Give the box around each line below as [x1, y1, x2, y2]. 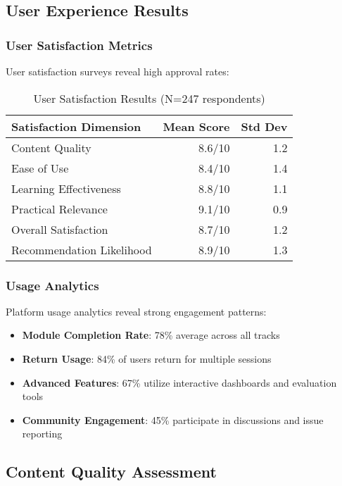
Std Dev [241, 118, 288, 135]
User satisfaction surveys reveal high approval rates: [6, 64, 229, 78]
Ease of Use [11, 159, 69, 176]
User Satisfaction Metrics [6, 36, 153, 54]
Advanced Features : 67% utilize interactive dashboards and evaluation [22, 375, 337, 390]
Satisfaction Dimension [11, 118, 141, 135]
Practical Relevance [11, 200, 108, 217]
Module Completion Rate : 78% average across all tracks [22, 328, 280, 342]
